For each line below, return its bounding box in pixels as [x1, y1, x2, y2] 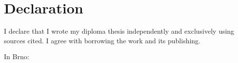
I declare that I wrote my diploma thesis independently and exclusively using [4, 26, 235, 36]
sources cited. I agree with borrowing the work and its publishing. [4, 35, 201, 45]
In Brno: [4, 51, 29, 62]
